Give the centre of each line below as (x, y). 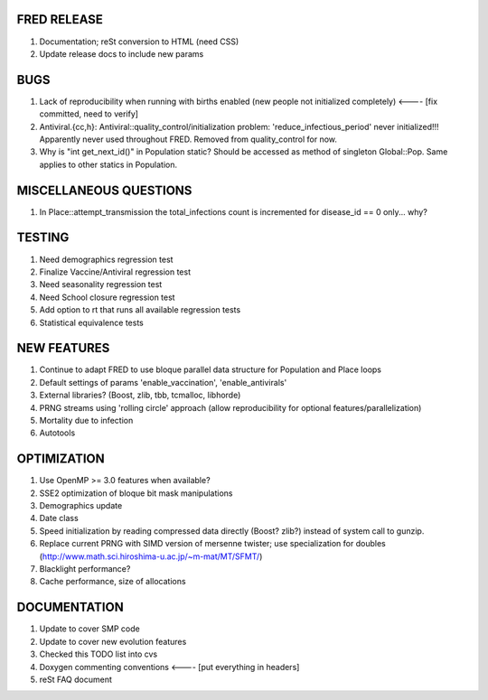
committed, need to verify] (89, 114)
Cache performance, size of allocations (113, 582)
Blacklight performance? (85, 569)
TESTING (43, 238)
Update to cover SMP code (89, 629)
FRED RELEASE (60, 19)
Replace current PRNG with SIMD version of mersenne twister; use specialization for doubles (212, 544)
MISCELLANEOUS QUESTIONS (104, 190)
